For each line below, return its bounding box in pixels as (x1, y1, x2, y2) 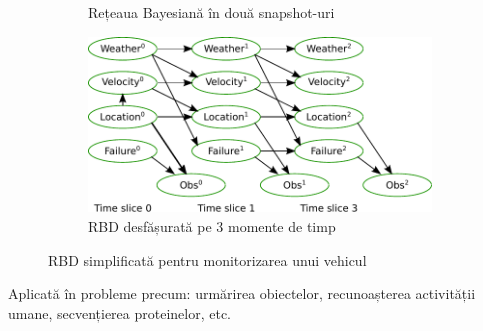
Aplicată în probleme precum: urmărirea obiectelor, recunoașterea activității (8, 283, 476, 304)
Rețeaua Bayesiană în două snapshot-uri (88, 2, 335, 22)
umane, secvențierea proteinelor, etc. (8, 302, 232, 323)
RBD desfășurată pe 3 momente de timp (88, 216, 336, 237)
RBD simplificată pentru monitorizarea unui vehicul (48, 249, 367, 270)
